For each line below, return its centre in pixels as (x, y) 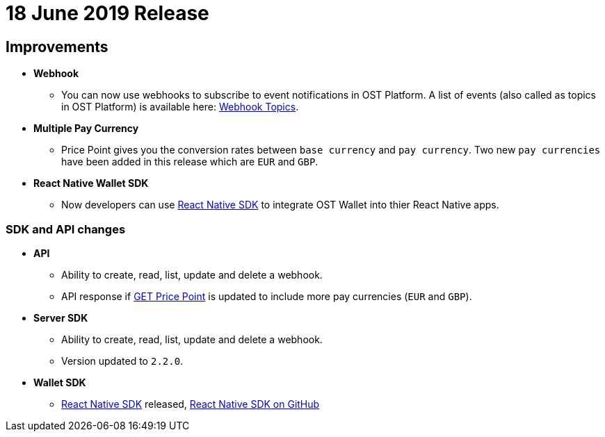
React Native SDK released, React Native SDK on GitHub (191, 404)
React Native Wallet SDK (91, 183)
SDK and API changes (66, 229)
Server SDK (61, 318)
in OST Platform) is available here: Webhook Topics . (180, 107)
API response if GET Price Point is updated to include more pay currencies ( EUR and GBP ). (267, 296)
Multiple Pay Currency (86, 129)
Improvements (57, 47)
